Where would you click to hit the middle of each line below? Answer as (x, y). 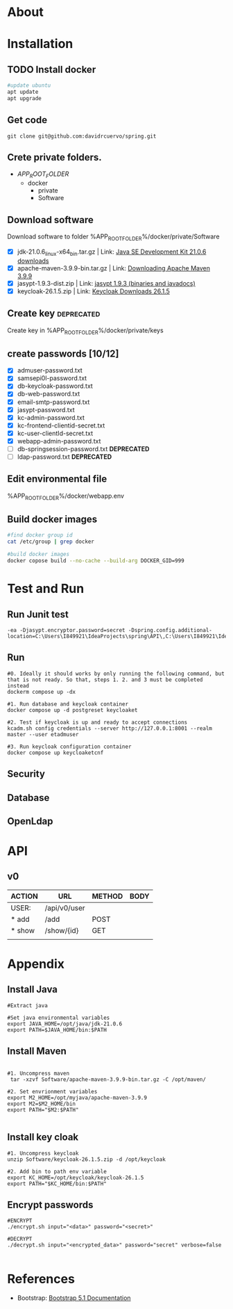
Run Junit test (38, 614)
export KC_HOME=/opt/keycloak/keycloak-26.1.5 (76, 1178)
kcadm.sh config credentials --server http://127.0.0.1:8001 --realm (110, 728)
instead (18, 685)
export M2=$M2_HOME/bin (42, 1104)
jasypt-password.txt (46, 409)
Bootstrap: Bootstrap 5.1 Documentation (74, 1298)
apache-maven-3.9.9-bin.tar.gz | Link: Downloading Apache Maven (113, 268)
